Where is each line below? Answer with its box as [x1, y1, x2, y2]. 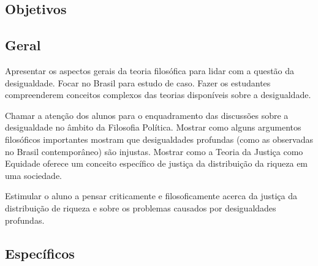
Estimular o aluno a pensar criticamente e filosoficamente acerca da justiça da [5, 189, 298, 202]
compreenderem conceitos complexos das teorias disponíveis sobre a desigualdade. [5, 88, 311, 101]
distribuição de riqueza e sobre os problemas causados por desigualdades [5, 201, 276, 214]
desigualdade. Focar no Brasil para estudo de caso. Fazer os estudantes [5, 76, 271, 89]
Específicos [5, 243, 75, 262]
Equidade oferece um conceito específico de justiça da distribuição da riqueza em [5, 157, 308, 170]
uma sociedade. [5, 169, 62, 181]
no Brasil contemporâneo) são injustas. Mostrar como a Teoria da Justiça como [5, 145, 303, 158]
